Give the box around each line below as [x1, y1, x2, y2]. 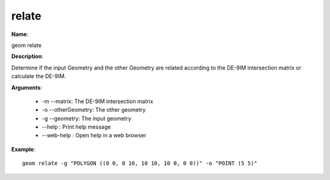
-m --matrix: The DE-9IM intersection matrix [42, 98, 153, 105]
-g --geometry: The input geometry [42, 115, 131, 122]
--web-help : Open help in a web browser [42, 132, 147, 139]
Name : [11, 31, 29, 38]
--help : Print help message [42, 123, 111, 131]
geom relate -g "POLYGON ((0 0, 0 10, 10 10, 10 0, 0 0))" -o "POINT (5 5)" [22, 160, 258, 167]
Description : [11, 52, 44, 60]
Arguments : [11, 84, 43, 91]
